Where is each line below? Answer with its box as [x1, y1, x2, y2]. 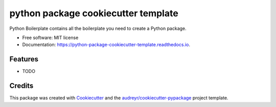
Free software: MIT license [22, 34, 79, 41]
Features [9, 55, 38, 63]
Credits [9, 82, 34, 90]
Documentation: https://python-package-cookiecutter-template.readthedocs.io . [22, 42, 190, 48]
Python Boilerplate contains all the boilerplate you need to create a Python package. [9, 25, 187, 31]
